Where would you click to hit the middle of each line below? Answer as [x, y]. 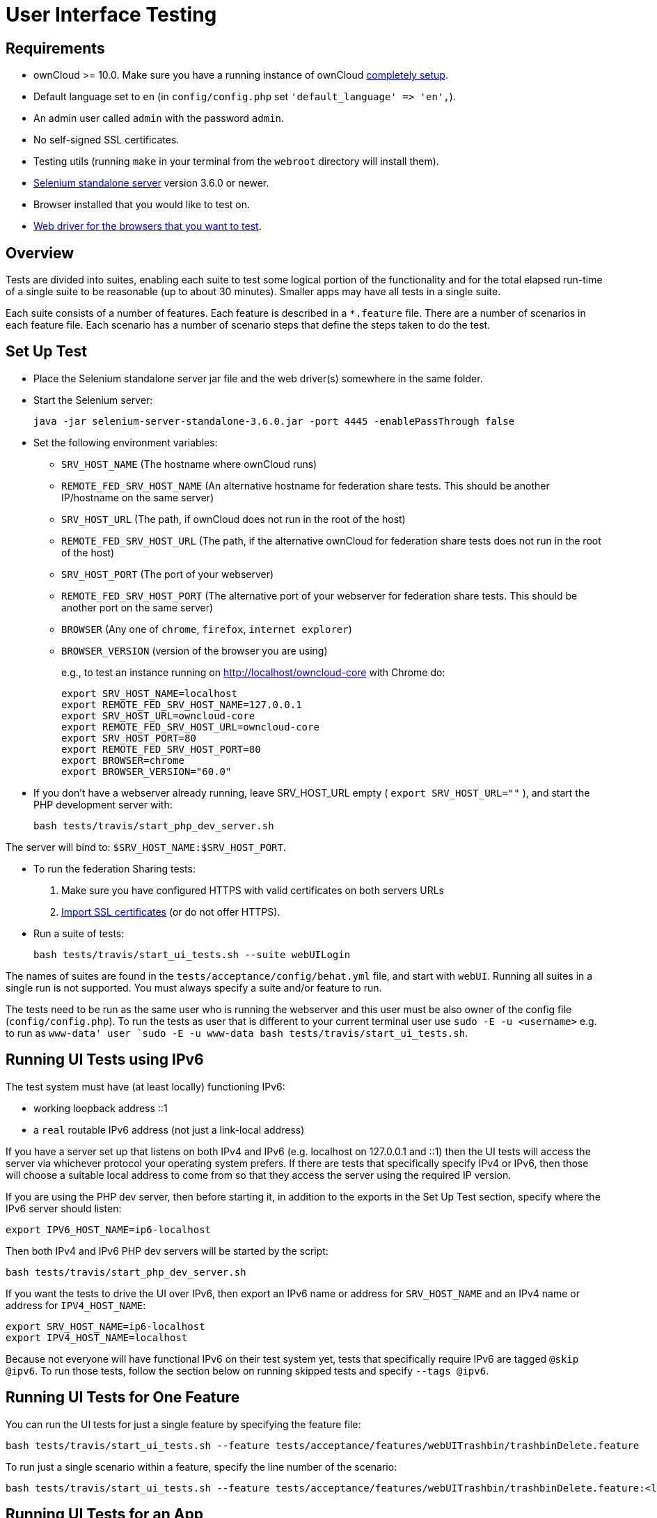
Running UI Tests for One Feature [123, 1398]
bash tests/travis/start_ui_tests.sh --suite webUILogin [192, 954]
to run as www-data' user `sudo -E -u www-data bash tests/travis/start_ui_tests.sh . [237, 1033]
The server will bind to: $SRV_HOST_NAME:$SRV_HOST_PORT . [146, 847]
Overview [40, 253]
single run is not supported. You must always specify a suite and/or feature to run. [194, 987]
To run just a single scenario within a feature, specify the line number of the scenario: [201, 1466]
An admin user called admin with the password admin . [159, 118]
